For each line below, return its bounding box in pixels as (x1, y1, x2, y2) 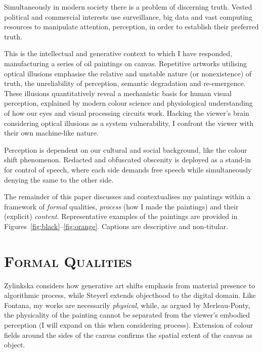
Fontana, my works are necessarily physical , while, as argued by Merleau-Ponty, (4, 299, 250, 310)
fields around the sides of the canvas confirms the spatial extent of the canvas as (4, 329, 252, 340)
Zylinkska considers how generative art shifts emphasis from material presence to (4, 280, 255, 290)
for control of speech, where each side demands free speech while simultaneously (4, 164, 252, 174)
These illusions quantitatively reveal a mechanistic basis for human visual (4, 87, 232, 98)
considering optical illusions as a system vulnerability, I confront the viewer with (4, 117, 253, 128)
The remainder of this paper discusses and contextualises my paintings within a (4, 191, 251, 202)
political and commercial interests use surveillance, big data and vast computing (4, 11, 252, 22)
